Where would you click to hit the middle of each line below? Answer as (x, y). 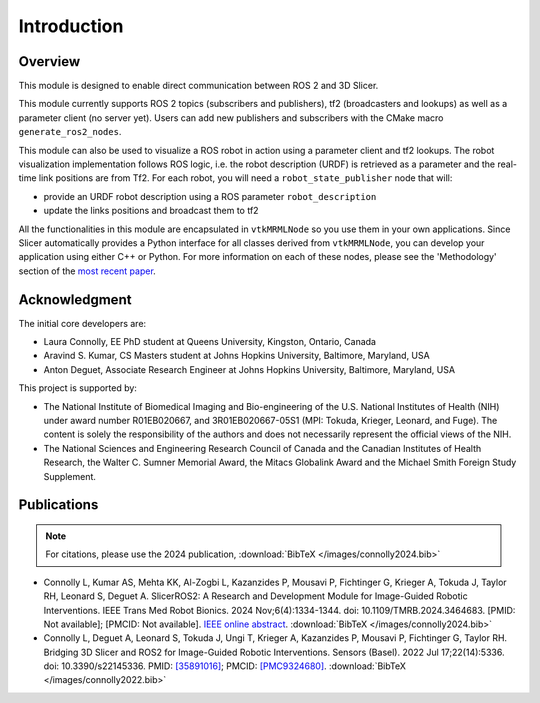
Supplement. (70, 476)
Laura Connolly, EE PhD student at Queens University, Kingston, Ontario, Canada (210, 342)
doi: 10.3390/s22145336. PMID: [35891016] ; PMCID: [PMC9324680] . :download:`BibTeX (225, 666)
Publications (58, 505)
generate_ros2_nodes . (70, 132)
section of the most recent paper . (87, 271)
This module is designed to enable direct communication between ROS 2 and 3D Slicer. (198, 86)
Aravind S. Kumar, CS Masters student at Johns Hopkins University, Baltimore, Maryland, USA (236, 356)
